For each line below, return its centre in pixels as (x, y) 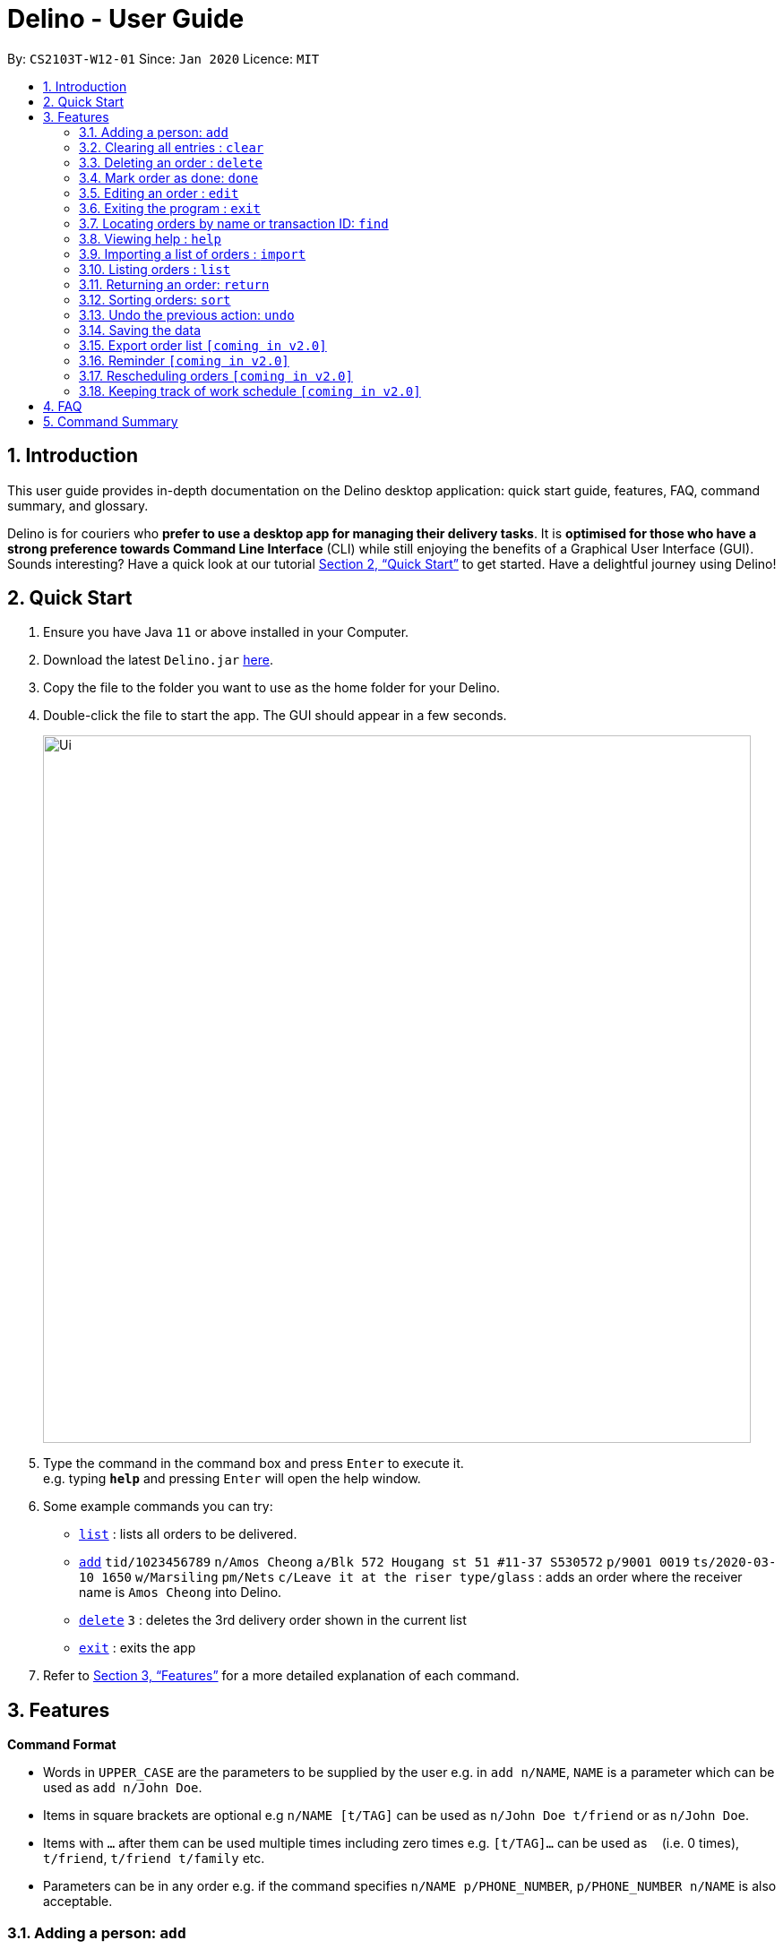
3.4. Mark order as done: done (169, 177)
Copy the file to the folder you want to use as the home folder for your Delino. (272, 688)
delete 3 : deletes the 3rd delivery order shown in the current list (273, 1620)
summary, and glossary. (78, 505)
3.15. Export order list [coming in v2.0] (203, 345)
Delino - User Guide (126, 19)
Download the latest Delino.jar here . (158, 660)
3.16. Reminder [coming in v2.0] (184, 360)
